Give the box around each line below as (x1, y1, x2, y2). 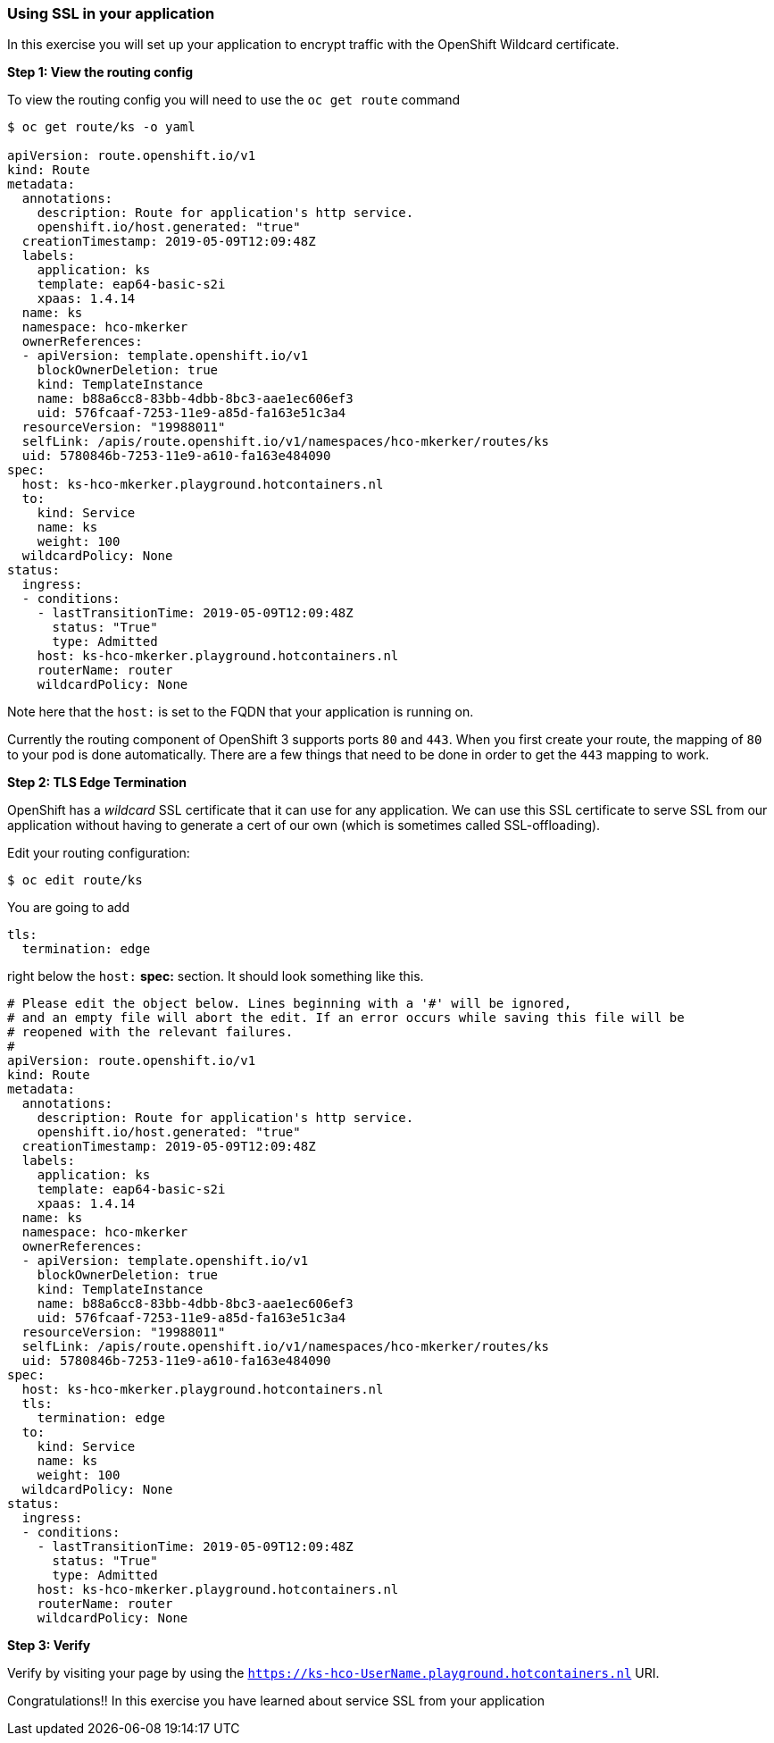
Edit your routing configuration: (7, 845, 190, 861)
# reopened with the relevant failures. (7, 1025, 294, 1040)
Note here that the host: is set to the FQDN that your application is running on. (7, 704, 474, 720)
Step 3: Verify (7, 1638, 91, 1654)
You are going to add (7, 900, 129, 916)
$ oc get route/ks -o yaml (7, 120, 196, 135)
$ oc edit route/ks (7, 873, 143, 888)
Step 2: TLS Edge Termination (7, 775, 187, 791)
